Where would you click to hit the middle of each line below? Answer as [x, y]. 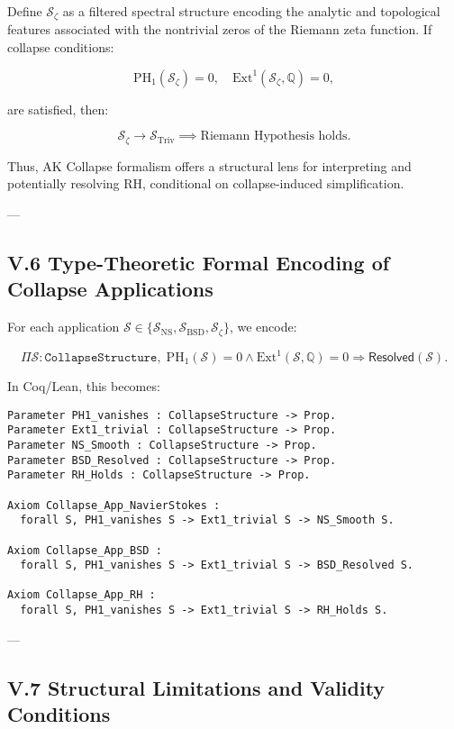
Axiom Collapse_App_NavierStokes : [114, 505]
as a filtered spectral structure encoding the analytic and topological [251, 11]
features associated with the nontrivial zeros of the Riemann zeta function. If [220, 29]
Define [25, 11]
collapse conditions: [61, 47]
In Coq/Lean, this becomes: [84, 386]
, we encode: [263, 327]
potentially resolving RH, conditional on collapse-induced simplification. [206, 183]
